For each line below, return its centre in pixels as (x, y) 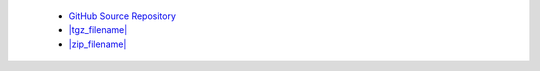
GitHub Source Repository (122, 16)
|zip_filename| (97, 44)
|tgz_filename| (98, 30)
